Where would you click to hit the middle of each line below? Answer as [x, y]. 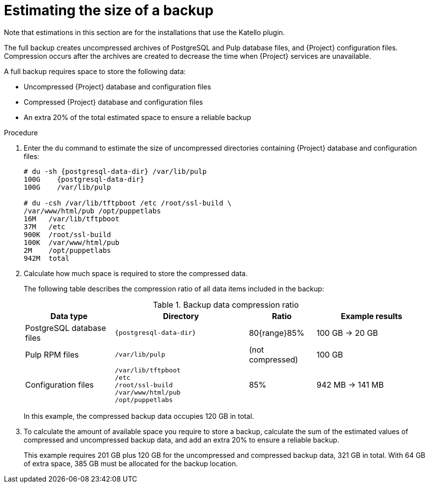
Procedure [21, 132]
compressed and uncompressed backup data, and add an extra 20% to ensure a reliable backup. [181, 440]
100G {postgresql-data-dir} [84, 179]
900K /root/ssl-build [68, 234]
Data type [69, 316]
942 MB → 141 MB [350, 385]
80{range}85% [277, 333]
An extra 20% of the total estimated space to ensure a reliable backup [138, 117]
